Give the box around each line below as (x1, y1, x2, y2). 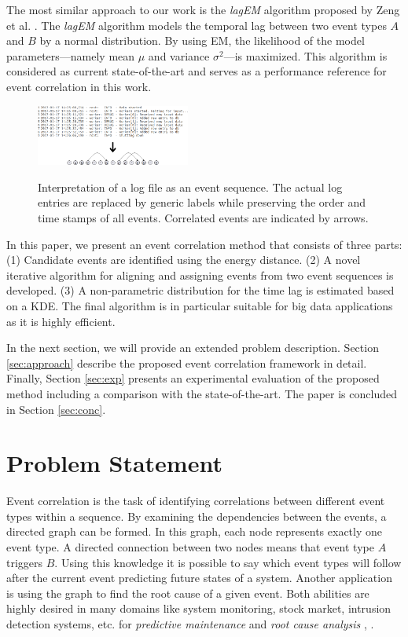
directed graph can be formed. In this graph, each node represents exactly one (6, 523, 383, 540)
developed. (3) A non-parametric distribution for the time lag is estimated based (6, 282, 395, 298)
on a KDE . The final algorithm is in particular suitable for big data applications (6, 297, 393, 313)
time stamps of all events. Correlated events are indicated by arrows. (38, 209, 369, 225)
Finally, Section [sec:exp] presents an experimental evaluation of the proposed (6, 370, 380, 386)
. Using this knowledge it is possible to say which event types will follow (54, 554, 402, 570)
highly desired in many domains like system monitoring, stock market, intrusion (6, 600, 391, 617)
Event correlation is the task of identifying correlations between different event (6, 492, 385, 509)
